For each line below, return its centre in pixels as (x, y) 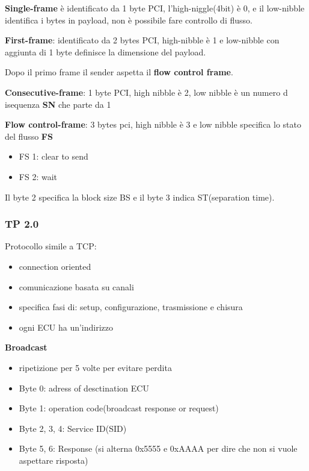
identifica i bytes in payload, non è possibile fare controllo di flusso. (129, 20)
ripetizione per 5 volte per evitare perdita (95, 367)
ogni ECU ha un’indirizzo (66, 327)
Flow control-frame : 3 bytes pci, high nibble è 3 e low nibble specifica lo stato (153, 124)
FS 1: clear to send (54, 156)
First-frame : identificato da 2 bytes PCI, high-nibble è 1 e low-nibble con (142, 40)
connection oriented (55, 266)
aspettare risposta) (54, 460)
